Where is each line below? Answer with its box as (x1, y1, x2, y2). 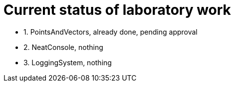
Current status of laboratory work (3, 1, 231, 18)
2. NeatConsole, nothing (23, 43, 103, 51)
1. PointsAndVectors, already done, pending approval (23, 27, 198, 36)
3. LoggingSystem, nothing (23, 58, 112, 67)
